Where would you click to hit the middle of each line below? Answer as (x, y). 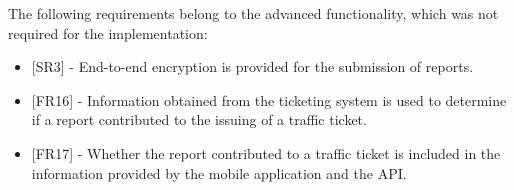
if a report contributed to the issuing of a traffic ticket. (199, 119)
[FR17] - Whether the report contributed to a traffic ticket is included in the (266, 152)
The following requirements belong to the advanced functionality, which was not (253, 13)
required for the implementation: (108, 32)
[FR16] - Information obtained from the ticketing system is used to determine (269, 99)
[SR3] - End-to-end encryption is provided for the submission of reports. (252, 66)
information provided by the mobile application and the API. (219, 172)
